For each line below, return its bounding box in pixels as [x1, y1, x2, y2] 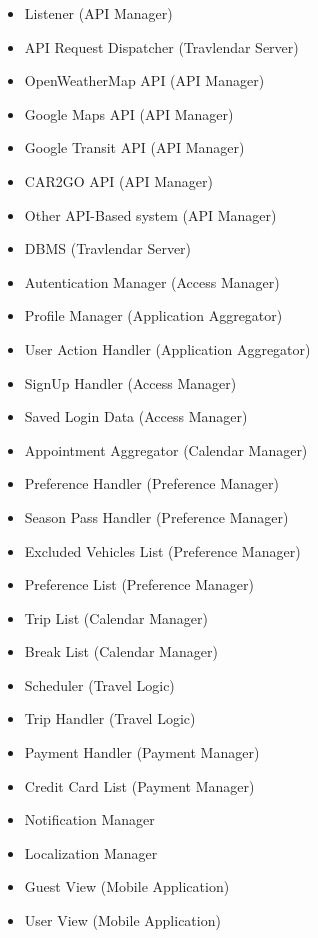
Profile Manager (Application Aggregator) [24, 305, 283, 326]
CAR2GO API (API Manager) [24, 170, 213, 191]
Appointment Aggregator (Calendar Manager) [24, 439, 308, 460]
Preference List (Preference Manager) [24, 574, 254, 595]
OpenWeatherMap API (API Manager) [24, 70, 265, 91]
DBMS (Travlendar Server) [24, 238, 192, 259]
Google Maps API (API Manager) [24, 103, 234, 124]
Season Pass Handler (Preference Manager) [24, 506, 289, 527]
